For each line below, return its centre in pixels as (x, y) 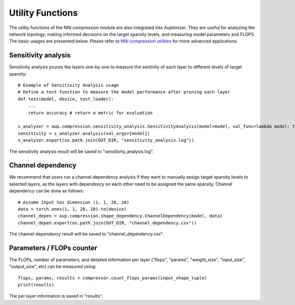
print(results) (36, 285)
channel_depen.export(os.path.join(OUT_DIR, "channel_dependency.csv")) (107, 223)
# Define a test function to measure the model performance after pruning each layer (124, 92)
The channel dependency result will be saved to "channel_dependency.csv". (87, 234)
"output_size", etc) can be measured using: (53, 267)
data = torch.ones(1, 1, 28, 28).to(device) (73, 209)
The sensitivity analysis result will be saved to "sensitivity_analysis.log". (82, 151)
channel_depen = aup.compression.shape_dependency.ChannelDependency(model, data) (120, 216)
